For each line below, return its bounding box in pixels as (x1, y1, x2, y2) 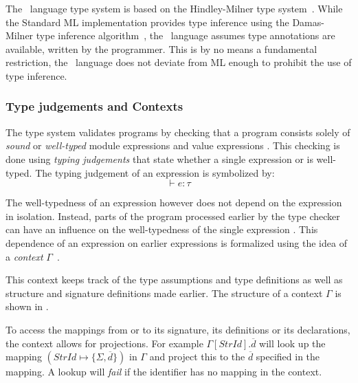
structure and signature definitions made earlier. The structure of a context (5, 285, 323, 300)
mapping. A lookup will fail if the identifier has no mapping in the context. (5, 364, 322, 379)
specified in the (256, 349, 320, 364)
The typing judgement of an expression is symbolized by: (35, 165, 275, 179)
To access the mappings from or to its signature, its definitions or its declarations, (5, 322, 350, 336)
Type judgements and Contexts (5, 98, 183, 115)
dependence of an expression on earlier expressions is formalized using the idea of (5, 235, 347, 250)
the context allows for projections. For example (5, 336, 203, 350)
